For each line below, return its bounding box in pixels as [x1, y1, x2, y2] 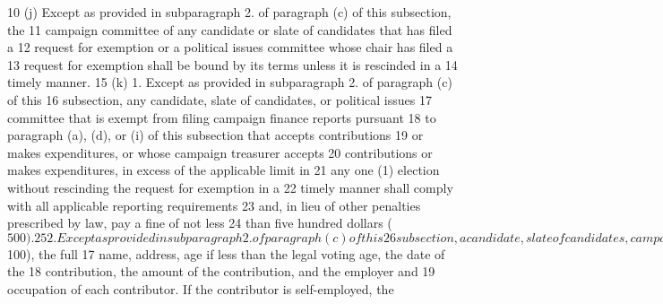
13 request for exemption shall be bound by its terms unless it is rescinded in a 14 [7, 55, 458, 74]
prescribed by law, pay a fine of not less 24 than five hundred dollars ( [7, 213, 392, 232]
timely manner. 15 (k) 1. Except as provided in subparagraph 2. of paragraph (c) [7, 73, 452, 91]
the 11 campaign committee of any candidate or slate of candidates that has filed [7, 20, 452, 39]
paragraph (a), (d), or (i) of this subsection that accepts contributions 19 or [7, 126, 424, 144]
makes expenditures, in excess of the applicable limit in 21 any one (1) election [7, 161, 440, 179]
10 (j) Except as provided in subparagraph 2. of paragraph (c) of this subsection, [7, 3, 452, 21]
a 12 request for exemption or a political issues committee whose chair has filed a [7, 38, 453, 56]
